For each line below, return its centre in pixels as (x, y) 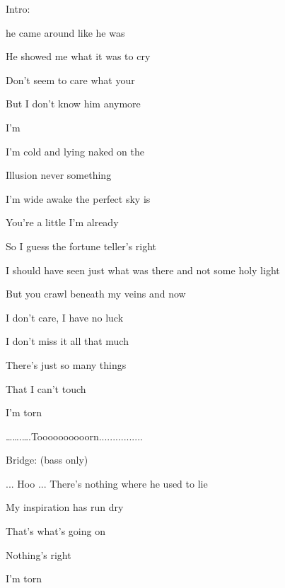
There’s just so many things (66, 364)
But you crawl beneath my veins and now (96, 294)
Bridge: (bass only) (47, 460)
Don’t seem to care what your (70, 80)
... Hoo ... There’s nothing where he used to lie (107, 483)
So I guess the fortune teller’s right (81, 246)
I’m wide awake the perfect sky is (78, 198)
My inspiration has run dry (65, 507)
